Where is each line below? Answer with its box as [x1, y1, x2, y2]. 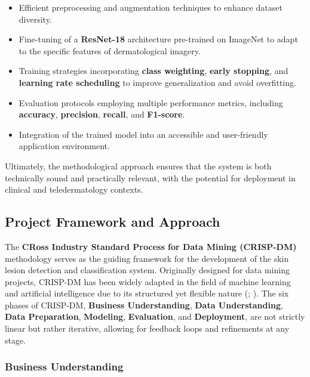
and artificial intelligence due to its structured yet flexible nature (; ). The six [5, 287, 289, 299]
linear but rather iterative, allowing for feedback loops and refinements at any [5, 322, 290, 335]
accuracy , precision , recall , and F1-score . [19, 108, 185, 120]
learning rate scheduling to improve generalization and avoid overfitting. [19, 76, 296, 88]
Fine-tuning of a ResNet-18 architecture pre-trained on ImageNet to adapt [19, 33, 298, 45]
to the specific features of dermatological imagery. [19, 44, 201, 57]
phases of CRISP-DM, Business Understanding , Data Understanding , [5, 298, 283, 311]
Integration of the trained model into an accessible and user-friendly [19, 128, 268, 140]
